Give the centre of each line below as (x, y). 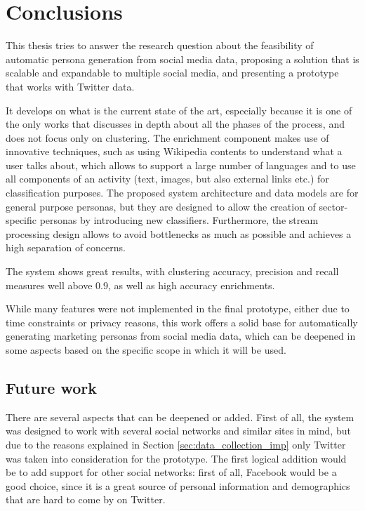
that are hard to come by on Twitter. (86, 499)
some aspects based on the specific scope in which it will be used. (146, 350)
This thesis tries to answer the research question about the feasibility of (160, 45)
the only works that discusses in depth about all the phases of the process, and (175, 124)
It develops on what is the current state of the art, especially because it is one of (179, 110)
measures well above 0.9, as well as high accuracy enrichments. (140, 285)
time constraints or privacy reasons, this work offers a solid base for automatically (182, 322)
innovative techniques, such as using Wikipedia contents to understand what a (174, 151)
